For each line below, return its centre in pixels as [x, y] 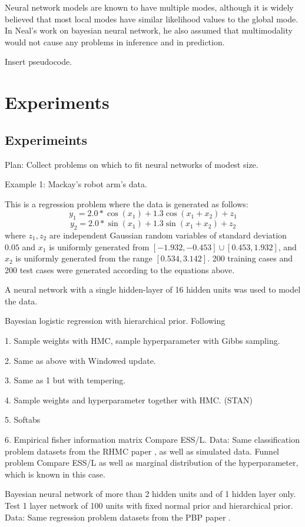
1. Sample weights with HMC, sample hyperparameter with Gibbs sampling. [142, 341]
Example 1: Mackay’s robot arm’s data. [76, 184]
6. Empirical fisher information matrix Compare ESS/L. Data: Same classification [152, 440]
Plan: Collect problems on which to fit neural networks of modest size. [132, 164]
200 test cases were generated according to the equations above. [120, 269]
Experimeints [46, 139]
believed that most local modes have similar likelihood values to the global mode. [152, 19]
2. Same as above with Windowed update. [80, 360]
